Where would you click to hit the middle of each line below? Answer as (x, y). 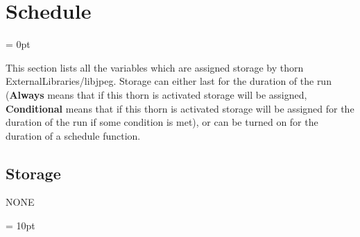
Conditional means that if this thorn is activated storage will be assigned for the (180, 108)
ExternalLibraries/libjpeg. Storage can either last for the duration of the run (169, 81)
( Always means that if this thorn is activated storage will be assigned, (156, 94)
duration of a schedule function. (73, 135)
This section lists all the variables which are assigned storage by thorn (155, 67)
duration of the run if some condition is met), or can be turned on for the (162, 122)
